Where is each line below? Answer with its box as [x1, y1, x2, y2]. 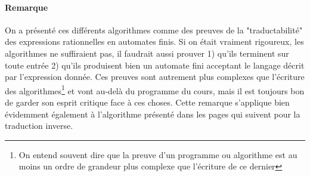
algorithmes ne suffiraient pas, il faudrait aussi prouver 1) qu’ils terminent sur [5, 47, 289, 59]
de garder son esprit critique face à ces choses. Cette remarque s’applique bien [5, 96, 290, 109]
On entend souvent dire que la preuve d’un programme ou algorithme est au [18, 148, 297, 160]
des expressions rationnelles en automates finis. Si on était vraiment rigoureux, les [5, 35, 304, 48]
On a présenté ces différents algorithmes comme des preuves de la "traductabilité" [5, 23, 303, 36]
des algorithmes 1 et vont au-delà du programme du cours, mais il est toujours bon [5, 82, 305, 97]
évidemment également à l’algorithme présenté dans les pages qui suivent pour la [5, 107, 300, 120]
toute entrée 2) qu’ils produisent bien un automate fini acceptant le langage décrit [5, 58, 305, 71]
